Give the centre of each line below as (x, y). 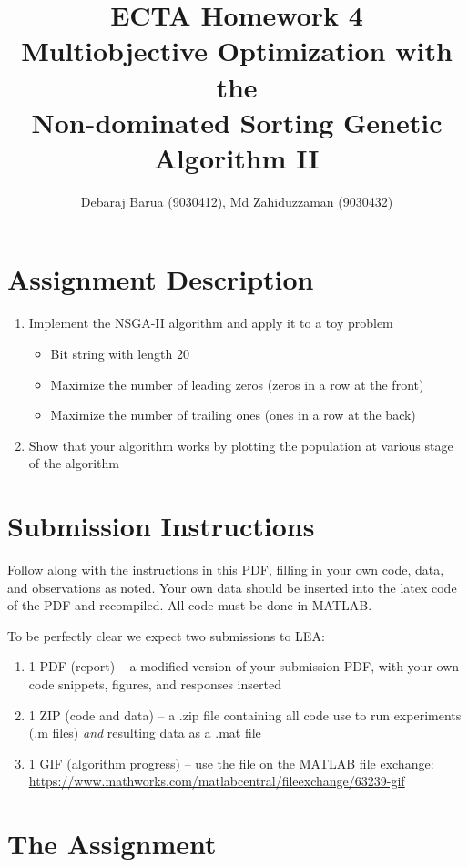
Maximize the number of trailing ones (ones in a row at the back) (233, 415)
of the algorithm (74, 463)
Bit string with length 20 (120, 353)
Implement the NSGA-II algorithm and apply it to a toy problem (211, 323)
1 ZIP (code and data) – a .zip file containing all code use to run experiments (245, 714)
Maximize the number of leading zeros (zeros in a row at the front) (237, 384)
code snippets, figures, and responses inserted (155, 684)
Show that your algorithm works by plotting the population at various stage (241, 445)
